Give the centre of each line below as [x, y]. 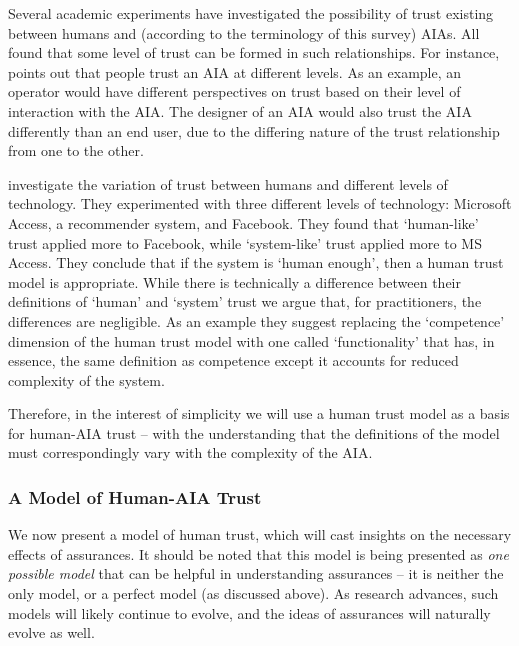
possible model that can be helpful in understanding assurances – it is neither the [256, 573]
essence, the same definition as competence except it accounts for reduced [233, 360]
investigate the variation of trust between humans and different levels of [228, 183]
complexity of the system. [86, 379]
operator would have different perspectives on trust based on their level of [234, 91]
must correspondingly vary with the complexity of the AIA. [190, 452]
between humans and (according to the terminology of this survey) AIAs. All [244, 32]
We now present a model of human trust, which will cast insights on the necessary [260, 534]
